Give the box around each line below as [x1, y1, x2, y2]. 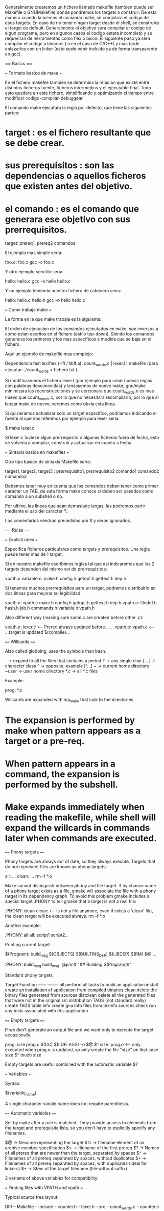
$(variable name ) [5, 1090, 37, 1097]
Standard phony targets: [5, 972, 54, 978]
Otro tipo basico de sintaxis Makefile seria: [5, 459, 92, 464]
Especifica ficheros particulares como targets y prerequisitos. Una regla [5, 546, 150, 552]
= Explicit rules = [5, 537, 38, 542]
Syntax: [5, 1081, 21, 1086]
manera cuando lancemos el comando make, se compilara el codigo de [5, 15, 149, 20]
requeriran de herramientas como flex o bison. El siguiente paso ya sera [5, 35, 150, 41]
